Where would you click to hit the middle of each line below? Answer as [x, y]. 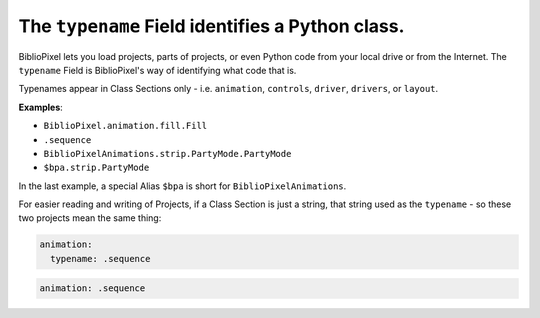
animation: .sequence [92, 288]
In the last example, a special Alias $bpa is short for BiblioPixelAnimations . [182, 186]
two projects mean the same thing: [90, 218]
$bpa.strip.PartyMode [96, 168]
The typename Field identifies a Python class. [211, 26]
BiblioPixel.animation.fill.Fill [125, 126]
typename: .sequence [100, 258]
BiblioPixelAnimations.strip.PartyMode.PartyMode [167, 153]
